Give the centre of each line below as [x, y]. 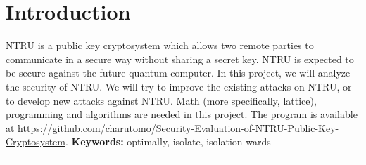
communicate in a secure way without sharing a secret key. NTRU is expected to [180, 59]
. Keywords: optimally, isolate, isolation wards [168, 141]
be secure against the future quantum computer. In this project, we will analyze [178, 73]
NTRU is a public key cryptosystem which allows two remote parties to [160, 45]
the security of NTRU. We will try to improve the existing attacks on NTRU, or [179, 86]
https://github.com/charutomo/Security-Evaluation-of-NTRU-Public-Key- [178, 127]
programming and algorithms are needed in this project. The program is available [182, 114]
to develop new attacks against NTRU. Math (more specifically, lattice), [161, 100]
